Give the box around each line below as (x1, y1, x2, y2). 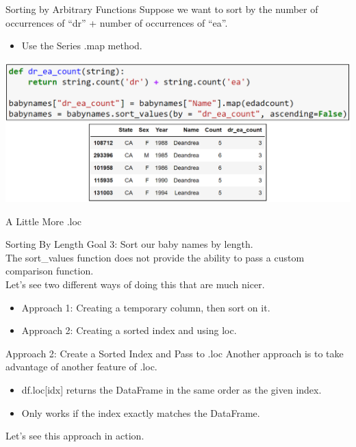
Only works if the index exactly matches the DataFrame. (21, 405, 260, 420)
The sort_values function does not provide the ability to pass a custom (5, 250, 305, 264)
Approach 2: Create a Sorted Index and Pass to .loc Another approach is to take (5, 346, 344, 360)
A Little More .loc (5, 214, 82, 228)
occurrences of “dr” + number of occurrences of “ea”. (5, 15, 228, 29)
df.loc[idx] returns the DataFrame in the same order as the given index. (21, 382, 322, 396)
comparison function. (5, 264, 94, 278)
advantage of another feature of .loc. (5, 359, 157, 374)
